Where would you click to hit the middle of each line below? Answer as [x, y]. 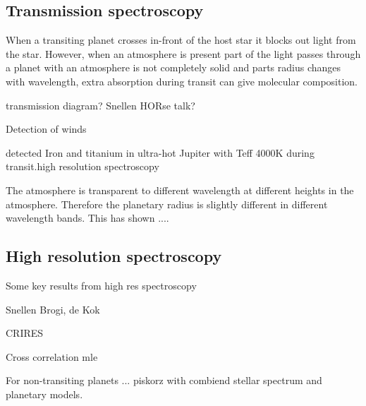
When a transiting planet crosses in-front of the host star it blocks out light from [181, 40]
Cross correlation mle [52, 356]
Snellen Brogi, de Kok [53, 309]
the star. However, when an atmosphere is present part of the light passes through [183, 53]
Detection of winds [46, 129]
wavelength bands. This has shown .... [87, 218]
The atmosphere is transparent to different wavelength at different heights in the [180, 190]
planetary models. [44, 394]
